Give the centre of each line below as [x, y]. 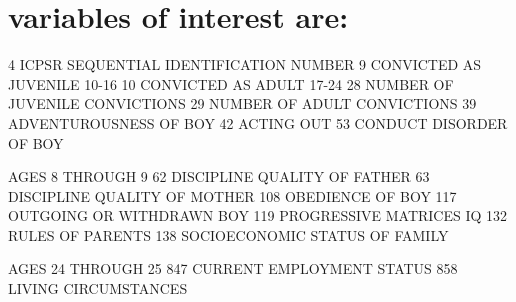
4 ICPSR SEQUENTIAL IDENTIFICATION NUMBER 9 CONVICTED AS [245, 64]
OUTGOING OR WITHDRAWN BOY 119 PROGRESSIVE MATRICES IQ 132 [258, 215]
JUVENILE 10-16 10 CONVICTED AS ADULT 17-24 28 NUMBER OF [231, 83]
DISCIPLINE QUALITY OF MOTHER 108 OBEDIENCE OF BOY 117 [232, 195]
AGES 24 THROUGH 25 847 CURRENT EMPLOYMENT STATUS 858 [233, 268]
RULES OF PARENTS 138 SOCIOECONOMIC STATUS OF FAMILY [228, 234]
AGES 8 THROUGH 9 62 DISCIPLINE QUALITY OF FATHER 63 [219, 176]
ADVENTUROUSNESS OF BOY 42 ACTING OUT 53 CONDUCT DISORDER [258, 122]
